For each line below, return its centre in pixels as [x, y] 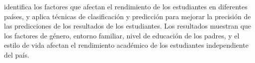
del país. [17, 54]
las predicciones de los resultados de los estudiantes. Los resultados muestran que [128, 26]
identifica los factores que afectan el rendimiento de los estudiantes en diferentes [126, 6]
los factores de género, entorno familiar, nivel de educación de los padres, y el [122, 35]
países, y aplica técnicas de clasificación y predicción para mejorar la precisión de [127, 16]
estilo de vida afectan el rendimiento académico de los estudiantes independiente [126, 45]
